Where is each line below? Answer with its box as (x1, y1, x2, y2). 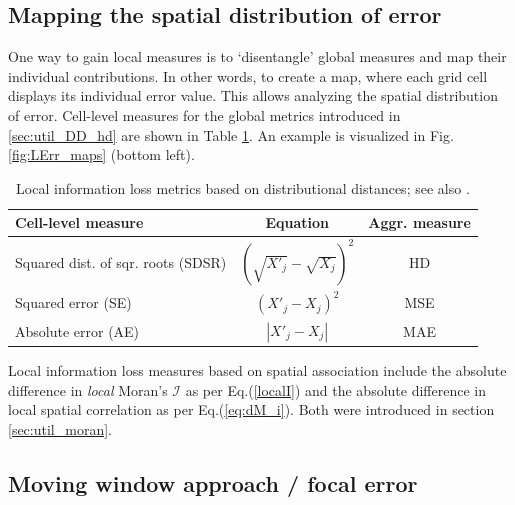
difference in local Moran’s (8, 379, 168, 400)
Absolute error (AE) (15, 320, 140, 341)
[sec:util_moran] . (8, 418, 112, 439)
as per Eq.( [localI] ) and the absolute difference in (185, 379, 486, 400)
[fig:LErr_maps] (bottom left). (8, 144, 195, 165)
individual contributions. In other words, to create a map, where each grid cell (8, 65, 488, 86)
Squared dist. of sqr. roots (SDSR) (15, 251, 227, 272)
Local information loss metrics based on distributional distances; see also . (16, 177, 470, 198)
